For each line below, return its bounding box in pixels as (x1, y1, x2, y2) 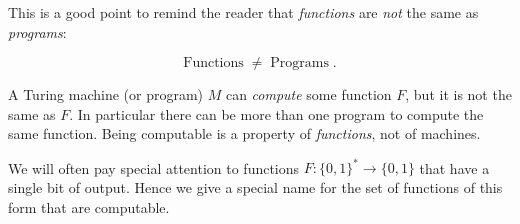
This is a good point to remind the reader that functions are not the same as (8, 2, 479, 22)
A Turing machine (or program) (8, 84, 204, 105)
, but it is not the (405, 84, 512, 105)
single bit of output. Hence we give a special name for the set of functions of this (8, 177, 503, 198)
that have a (419, 157, 490, 178)
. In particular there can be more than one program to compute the (69, 103, 484, 124)
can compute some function (225, 84, 392, 105)
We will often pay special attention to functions (8, 157, 300, 178)
